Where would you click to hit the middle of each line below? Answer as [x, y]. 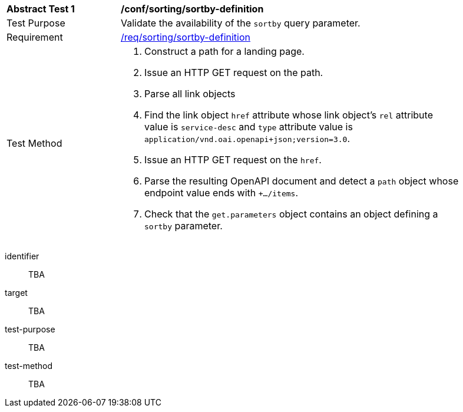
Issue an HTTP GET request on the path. [234, 72]
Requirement [35, 37]
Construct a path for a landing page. [224, 51]
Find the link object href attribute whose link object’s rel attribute [289, 115]
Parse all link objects [190, 94]
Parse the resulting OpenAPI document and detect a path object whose [302, 181]
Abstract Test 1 [41, 9]
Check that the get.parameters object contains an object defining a [291, 214]
